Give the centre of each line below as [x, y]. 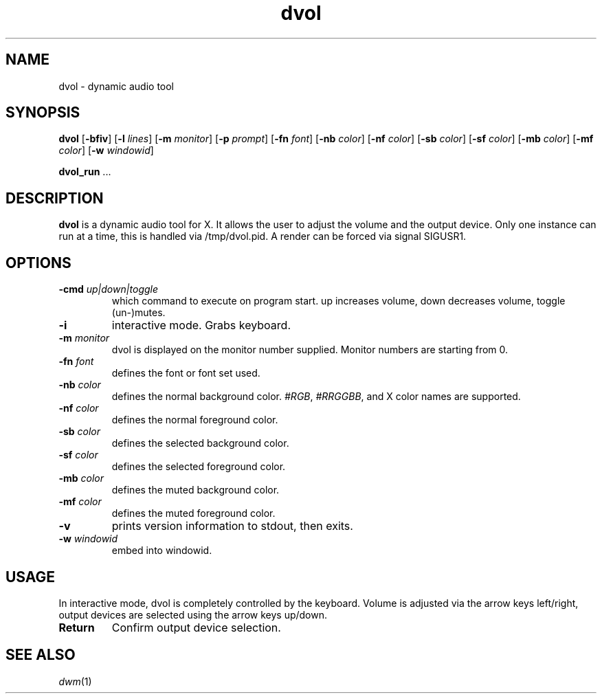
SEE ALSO [41, 655]
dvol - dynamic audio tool [116, 86]
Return [77, 627]
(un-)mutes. [138, 313]
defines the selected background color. [200, 443]
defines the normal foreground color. [195, 420]
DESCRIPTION [55, 198]
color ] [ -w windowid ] [106, 151]
